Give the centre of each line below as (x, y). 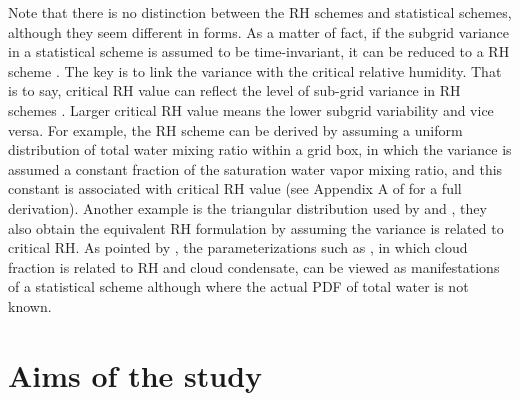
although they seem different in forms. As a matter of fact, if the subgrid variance (258, 31)
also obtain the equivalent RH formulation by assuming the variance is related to (256, 227)
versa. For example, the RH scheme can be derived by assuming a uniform (235, 129)
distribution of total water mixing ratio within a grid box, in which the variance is (260, 149)
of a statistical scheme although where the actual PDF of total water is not (238, 286)
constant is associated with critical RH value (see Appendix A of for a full (235, 188)
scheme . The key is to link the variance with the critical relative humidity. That (255, 70)
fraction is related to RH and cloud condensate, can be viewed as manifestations (254, 266)
